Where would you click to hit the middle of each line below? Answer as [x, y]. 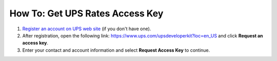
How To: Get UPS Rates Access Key [86, 13]
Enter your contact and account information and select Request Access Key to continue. [116, 50]
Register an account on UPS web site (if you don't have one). [87, 29]
